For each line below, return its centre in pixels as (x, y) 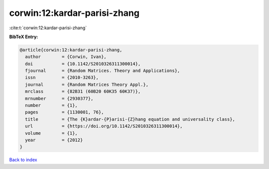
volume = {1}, (52, 133)
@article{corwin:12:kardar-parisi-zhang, (71, 50)
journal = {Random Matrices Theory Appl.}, (87, 84)
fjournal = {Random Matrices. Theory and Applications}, (103, 71)
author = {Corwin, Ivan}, (66, 57)
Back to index (23, 160)
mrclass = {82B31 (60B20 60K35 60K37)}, (83, 91)
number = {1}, (52, 106)
